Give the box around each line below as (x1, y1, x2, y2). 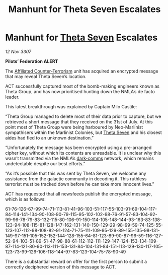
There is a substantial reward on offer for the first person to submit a (5, 258, 147, 264)
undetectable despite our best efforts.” (5, 160, 86, 167)
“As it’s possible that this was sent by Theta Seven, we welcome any (5, 170, 147, 176)
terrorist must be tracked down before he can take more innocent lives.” (5, 181, 154, 187)
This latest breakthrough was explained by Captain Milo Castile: (5, 103, 137, 109)
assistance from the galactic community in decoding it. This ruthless (5, 175, 147, 182)
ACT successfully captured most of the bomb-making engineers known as (5, 83, 160, 89)
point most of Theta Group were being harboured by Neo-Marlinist (5, 124, 143, 130)
